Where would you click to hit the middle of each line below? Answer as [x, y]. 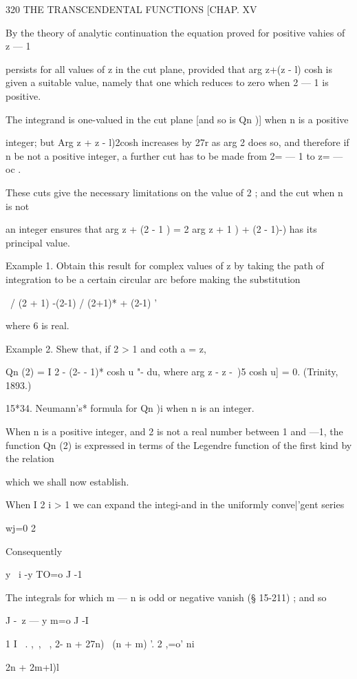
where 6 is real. [37, 325]
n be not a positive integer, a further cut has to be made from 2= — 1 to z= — [174, 155]
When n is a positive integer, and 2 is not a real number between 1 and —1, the [174, 431]
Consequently [34, 551]
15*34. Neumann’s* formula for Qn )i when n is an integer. [130, 408]
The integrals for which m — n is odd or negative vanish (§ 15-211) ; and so [166, 597]
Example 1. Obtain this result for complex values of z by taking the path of [165, 265]
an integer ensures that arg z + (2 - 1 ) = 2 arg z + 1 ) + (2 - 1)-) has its [161, 229]
